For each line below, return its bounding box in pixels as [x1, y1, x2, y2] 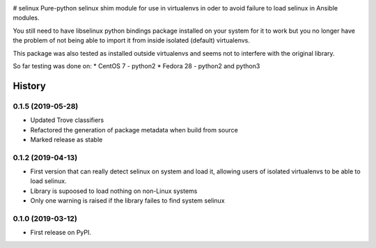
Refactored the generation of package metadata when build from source [30, 125, 238, 134]
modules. [13, 14, 40, 22]
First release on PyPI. [30, 228, 92, 237]
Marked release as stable [30, 135, 103, 144]
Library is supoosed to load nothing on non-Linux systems [30, 187, 198, 195]
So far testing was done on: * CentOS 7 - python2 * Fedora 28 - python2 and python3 [13, 61, 260, 70]
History [13, 80, 47, 92]
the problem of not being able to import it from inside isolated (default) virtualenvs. [13, 36, 250, 45]
